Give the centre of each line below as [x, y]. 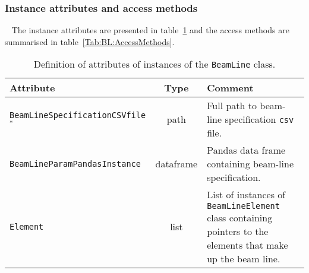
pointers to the [238, 231]
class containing [240, 218]
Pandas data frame [246, 150]
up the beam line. [244, 259]
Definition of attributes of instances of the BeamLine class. [154, 64]
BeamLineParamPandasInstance [75, 164]
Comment [230, 88]
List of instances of [246, 195]
